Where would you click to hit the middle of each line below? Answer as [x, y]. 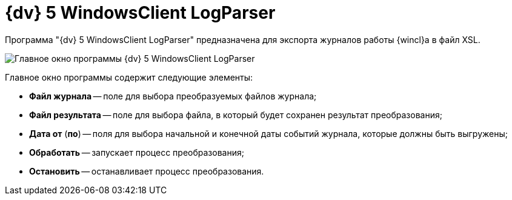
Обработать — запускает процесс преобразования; [137, 152]
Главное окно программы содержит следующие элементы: [129, 77]
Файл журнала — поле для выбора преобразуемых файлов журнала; [173, 96]
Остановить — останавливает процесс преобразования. [147, 171]
